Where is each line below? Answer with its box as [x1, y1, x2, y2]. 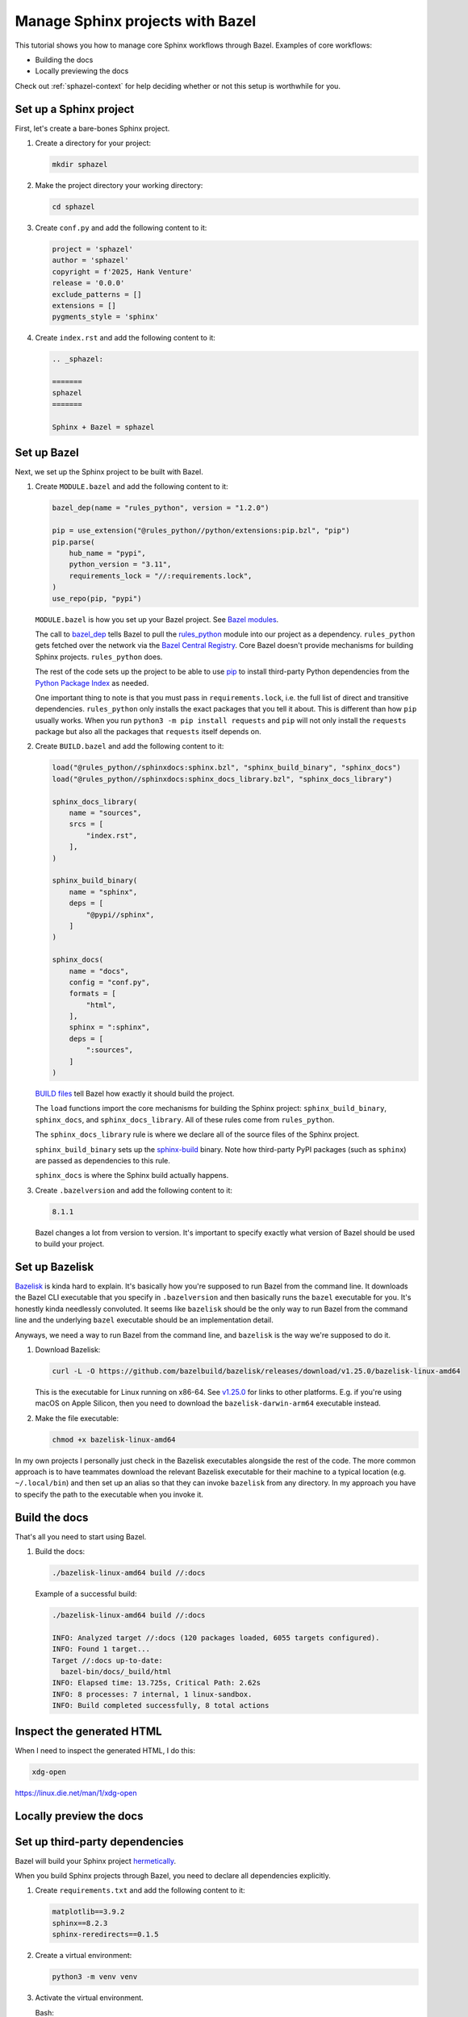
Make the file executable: [35, 1413, 119, 1423]
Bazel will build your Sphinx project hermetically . [15, 1856, 177, 1865]
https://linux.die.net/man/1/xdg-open [15, 1788, 137, 1798]
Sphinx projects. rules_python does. [35, 652, 163, 662]
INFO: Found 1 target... [52, 1644, 151, 1654]
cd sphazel [52, 202, 95, 211]
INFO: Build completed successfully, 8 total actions [52, 1701, 270, 1710]
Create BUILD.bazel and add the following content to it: [35, 741, 224, 751]
